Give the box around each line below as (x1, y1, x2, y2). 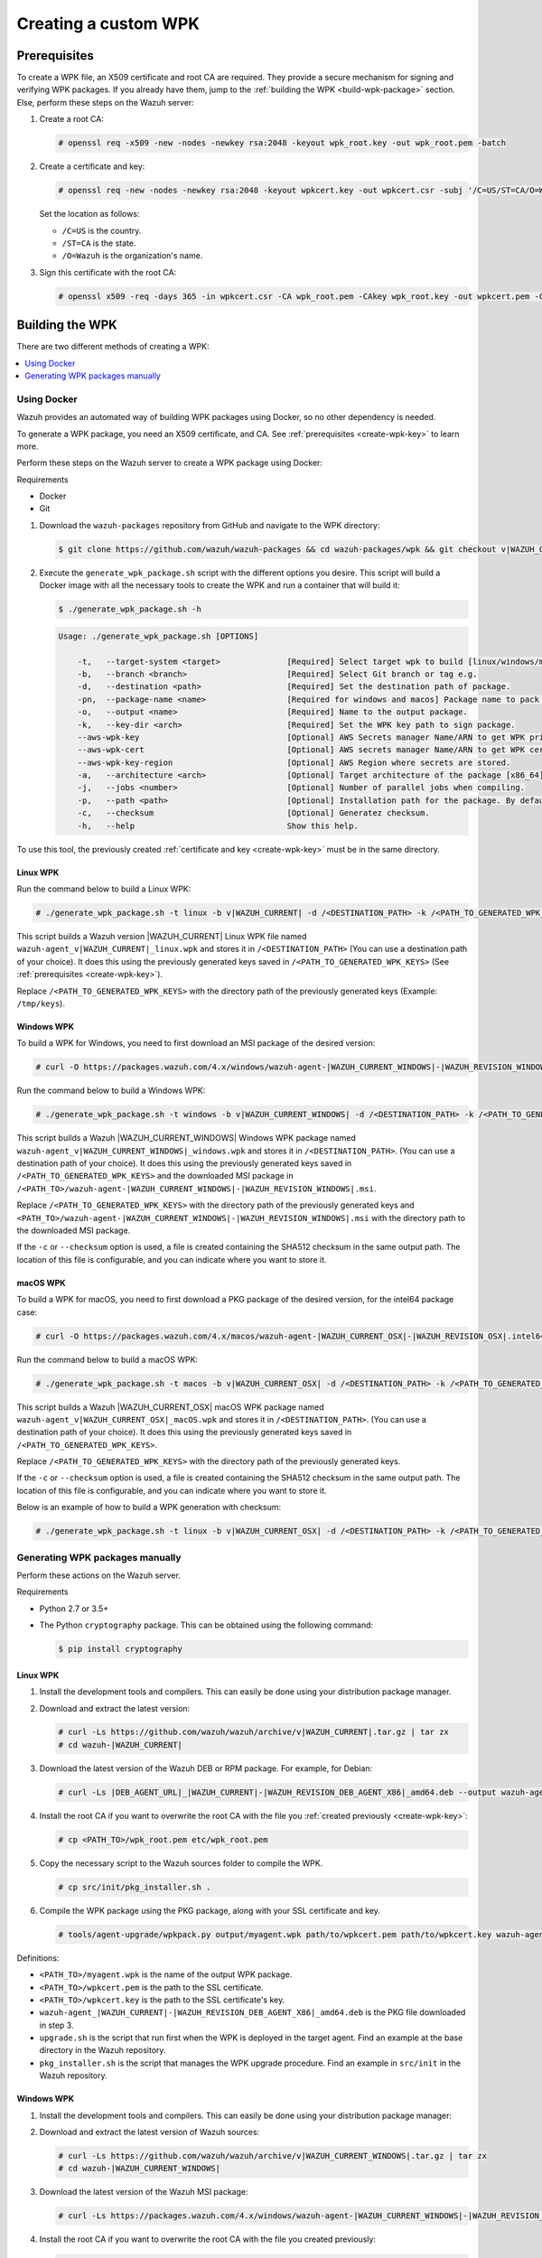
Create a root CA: (39, 114, 104, 125)
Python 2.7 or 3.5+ (39, 1603, 109, 1614)
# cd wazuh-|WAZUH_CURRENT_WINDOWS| (58, 2163, 221, 2174)
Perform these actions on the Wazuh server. (16, 1570, 181, 1581)
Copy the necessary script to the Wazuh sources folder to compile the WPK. (39, 1857, 323, 1869)
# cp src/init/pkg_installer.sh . (58, 1881, 211, 1892)
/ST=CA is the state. (61, 238, 136, 248)
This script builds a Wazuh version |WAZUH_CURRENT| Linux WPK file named (16, 931, 307, 941)
